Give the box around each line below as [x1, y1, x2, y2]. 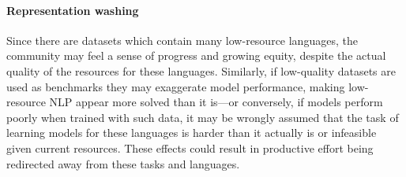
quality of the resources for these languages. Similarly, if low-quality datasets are [6, 62, 396, 79]
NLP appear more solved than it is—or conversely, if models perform [49, 94, 383, 110]
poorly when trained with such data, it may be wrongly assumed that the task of [6, 109, 399, 125]
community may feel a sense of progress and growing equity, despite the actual [6, 47, 386, 64]
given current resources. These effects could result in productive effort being [6, 139, 374, 156]
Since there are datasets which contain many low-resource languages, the [6, 31, 358, 48]
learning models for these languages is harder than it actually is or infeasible [6, 124, 377, 141]
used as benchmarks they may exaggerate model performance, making [6, 78, 345, 94]
